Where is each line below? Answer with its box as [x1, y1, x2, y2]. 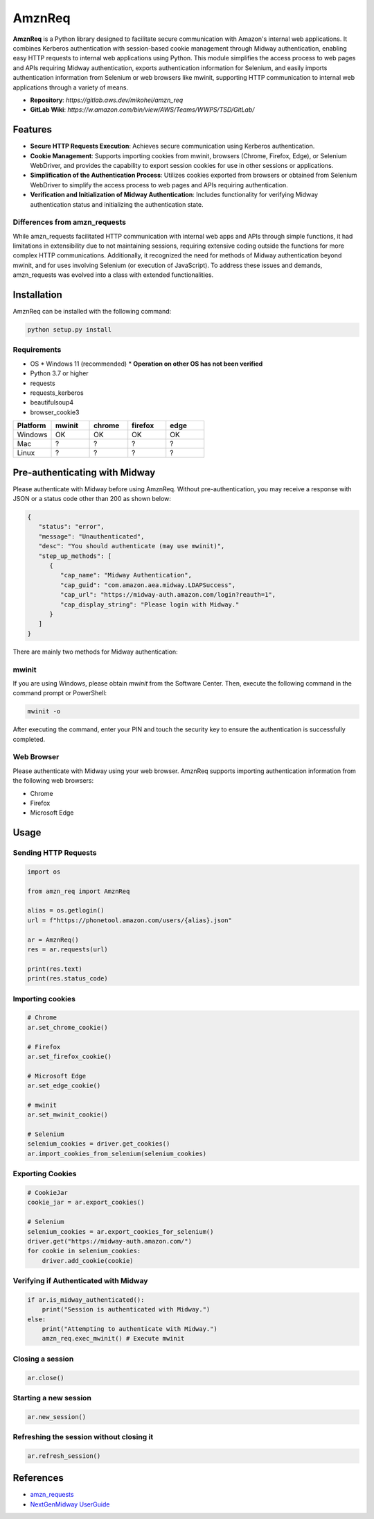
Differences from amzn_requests [12, 217, 126, 227]
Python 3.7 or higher [30, 369, 89, 377]
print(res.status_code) [27, 975, 109, 983]
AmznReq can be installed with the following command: [12, 307, 172, 316]
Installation [12, 289, 62, 301]
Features [12, 124, 52, 135]
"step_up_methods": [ [38, 552, 112, 560]
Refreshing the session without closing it [12, 1432, 154, 1442]
